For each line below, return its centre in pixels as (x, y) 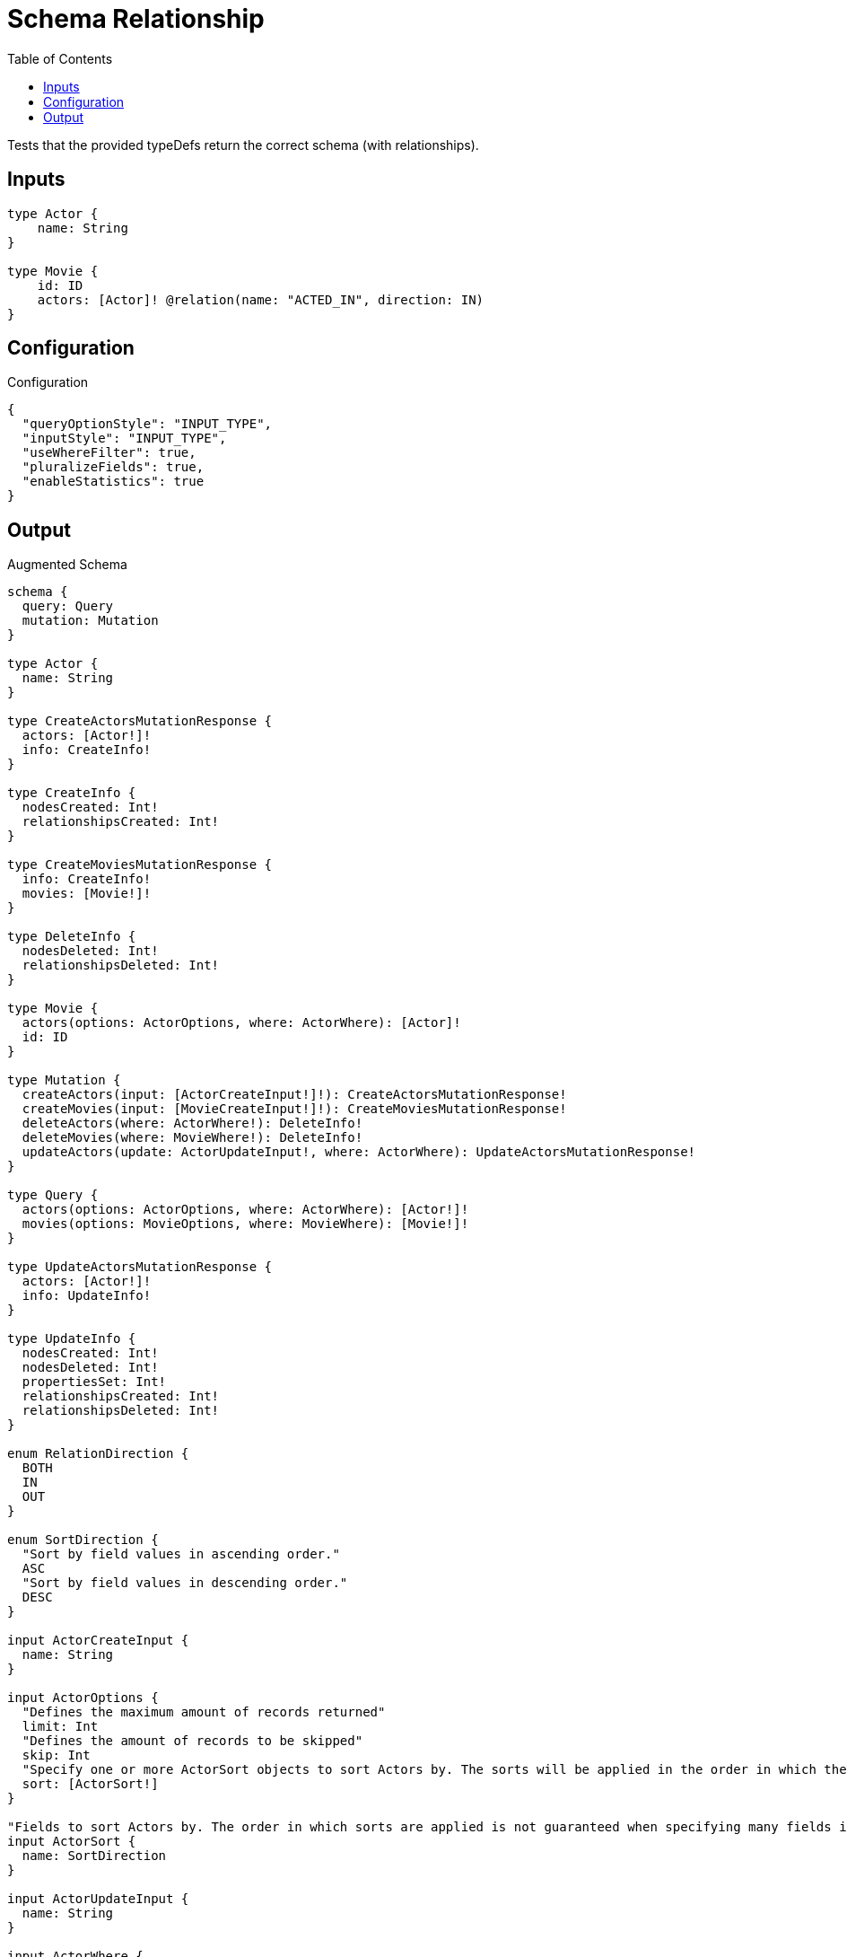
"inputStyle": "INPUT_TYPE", (124, 439)
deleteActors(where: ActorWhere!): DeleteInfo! (192, 1123)
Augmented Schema (67, 565)
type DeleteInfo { (72, 937)
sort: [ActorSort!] (90, 1784)
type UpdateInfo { (72, 1339)
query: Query (68, 606)
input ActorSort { (72, 1842)
